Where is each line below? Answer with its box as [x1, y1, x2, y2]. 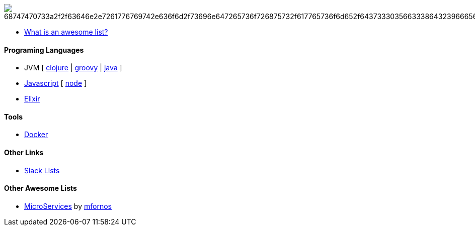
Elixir [24, 94, 40, 103]
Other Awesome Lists [4, 184, 77, 193]
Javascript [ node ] [24, 79, 87, 88]
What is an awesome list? [24, 28, 108, 36]
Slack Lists [24, 166, 60, 175]
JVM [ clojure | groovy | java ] [24, 63, 122, 72]
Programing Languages [4, 45, 84, 54]
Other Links [4, 148, 44, 157]
